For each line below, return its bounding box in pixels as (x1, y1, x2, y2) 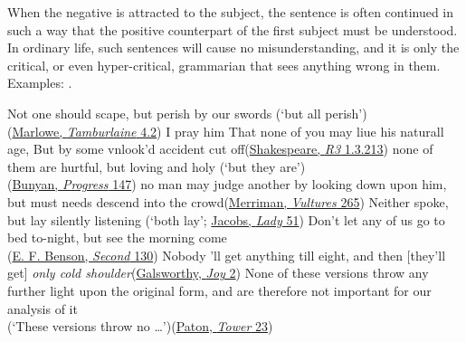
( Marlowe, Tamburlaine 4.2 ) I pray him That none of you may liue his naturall (7, 121, 444, 140)
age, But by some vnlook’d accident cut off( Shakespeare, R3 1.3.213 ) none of (7, 139, 433, 158)
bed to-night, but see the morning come (7, 228, 227, 247)
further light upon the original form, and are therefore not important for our (7, 280, 432, 299)
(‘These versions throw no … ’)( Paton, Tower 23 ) (7, 317, 273, 336)
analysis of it (7, 299, 78, 318)
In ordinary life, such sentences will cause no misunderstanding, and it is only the (7, 38, 460, 57)
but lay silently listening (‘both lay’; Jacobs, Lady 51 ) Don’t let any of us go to (7, 210, 445, 229)
